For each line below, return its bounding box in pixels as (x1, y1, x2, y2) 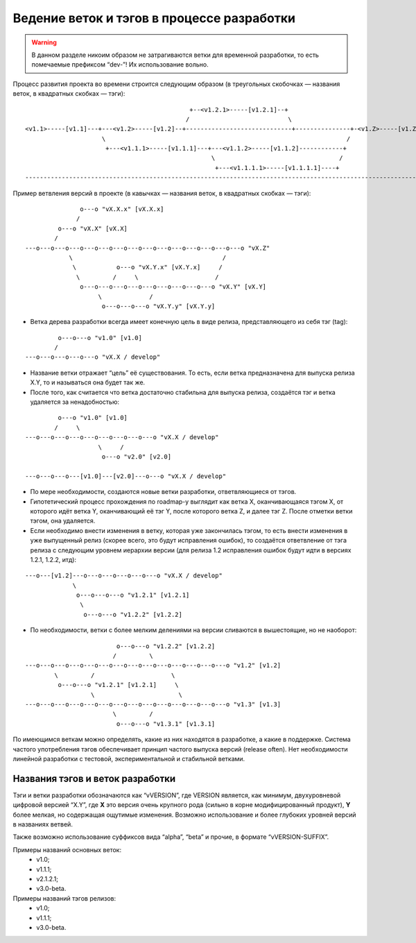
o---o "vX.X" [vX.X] (58, 224, 128, 232)
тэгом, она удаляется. (30, 517, 96, 525)
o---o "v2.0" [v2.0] (101, 453, 172, 461)
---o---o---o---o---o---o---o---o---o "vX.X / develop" (25, 434, 219, 441)
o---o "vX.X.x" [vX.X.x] (80, 205, 164, 213)
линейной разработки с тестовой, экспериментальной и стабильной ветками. (12, 754, 245, 763)
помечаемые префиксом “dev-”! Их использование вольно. (31, 60, 209, 69)
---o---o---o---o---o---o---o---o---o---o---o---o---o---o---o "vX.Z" (25, 244, 270, 252)
